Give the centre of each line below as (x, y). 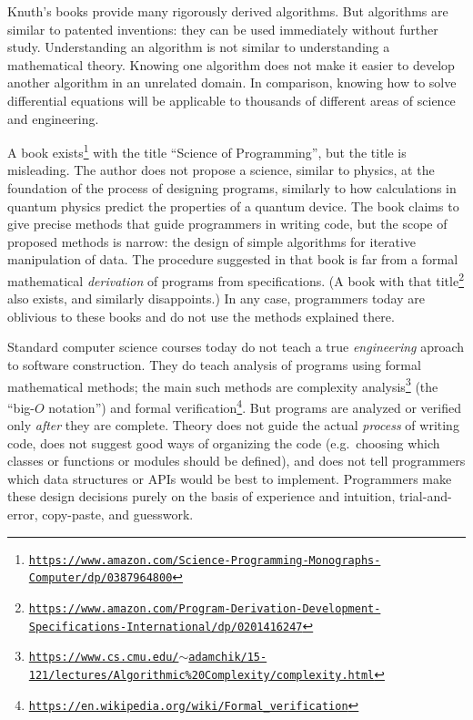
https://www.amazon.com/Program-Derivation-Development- (205, 608)
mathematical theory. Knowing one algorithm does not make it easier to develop (231, 64)
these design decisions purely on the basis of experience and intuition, (201, 496)
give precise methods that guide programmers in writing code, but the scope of (227, 224)
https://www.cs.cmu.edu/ (104, 658)
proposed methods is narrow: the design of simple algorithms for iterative (212, 241)
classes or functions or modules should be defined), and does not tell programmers (236, 461)
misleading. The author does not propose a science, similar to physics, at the (221, 170)
